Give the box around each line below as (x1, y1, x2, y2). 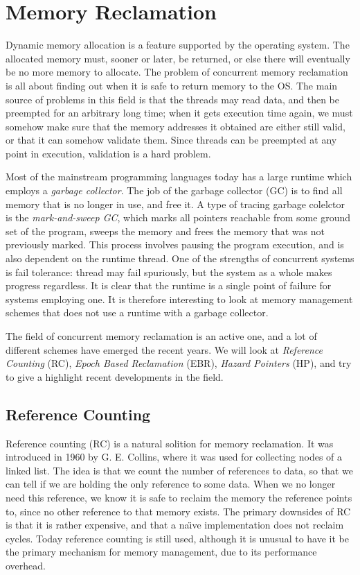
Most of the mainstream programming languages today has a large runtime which (6, 169, 352, 184)
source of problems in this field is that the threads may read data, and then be (6, 92, 339, 106)
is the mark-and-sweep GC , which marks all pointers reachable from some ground (6, 210, 350, 225)
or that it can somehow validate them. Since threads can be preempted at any (6, 132, 337, 147)
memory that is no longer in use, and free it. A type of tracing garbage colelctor (6, 196, 345, 211)
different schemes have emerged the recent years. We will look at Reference (6, 342, 323, 357)
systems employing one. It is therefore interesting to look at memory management (6, 291, 353, 306)
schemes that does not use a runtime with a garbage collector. (6, 305, 269, 320)
